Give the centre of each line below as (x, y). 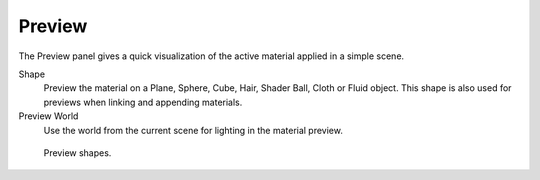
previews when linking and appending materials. (143, 102)
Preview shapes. (77, 152)
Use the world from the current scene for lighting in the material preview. (193, 130)
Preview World (48, 116)
